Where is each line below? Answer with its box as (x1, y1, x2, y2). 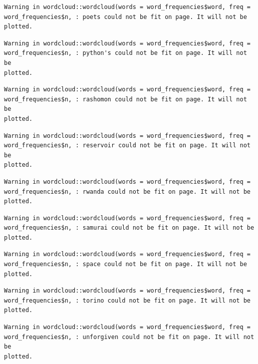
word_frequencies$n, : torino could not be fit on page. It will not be (4, 297, 251, 304)
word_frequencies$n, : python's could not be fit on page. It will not (4, 49, 247, 57)
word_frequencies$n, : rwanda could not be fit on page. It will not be (4, 188, 251, 195)
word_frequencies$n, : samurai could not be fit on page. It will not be (4, 224, 255, 232)
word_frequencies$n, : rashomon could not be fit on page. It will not (4, 95, 247, 103)
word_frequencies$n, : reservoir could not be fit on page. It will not (4, 142, 251, 149)
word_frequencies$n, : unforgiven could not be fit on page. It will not (4, 333, 255, 341)
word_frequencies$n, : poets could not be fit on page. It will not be (4, 13, 247, 20)
